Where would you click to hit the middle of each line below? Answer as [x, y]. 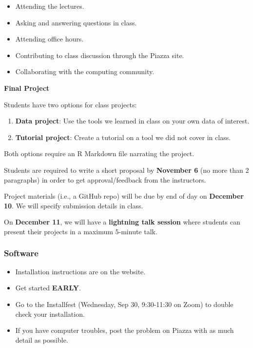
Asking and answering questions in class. [76, 22]
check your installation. [50, 314]
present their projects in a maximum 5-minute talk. [81, 231]
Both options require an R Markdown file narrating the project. [99, 154]
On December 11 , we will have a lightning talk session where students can [122, 222]
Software [21, 253]
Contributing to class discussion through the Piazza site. [100, 55]
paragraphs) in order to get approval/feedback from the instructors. [105, 179]
